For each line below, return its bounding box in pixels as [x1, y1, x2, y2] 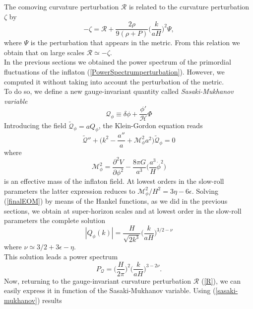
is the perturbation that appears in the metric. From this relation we [30, 37, 240, 48]
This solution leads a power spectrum [4, 251, 118, 261]
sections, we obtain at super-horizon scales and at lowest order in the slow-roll [4, 205, 242, 216]
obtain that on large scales [4, 47, 84, 57]
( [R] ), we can [201, 275, 241, 286]
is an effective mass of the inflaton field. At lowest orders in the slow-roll [4, 176, 224, 186]
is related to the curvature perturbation [128, 1, 250, 11]
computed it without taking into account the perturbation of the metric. [4, 76, 224, 86]
